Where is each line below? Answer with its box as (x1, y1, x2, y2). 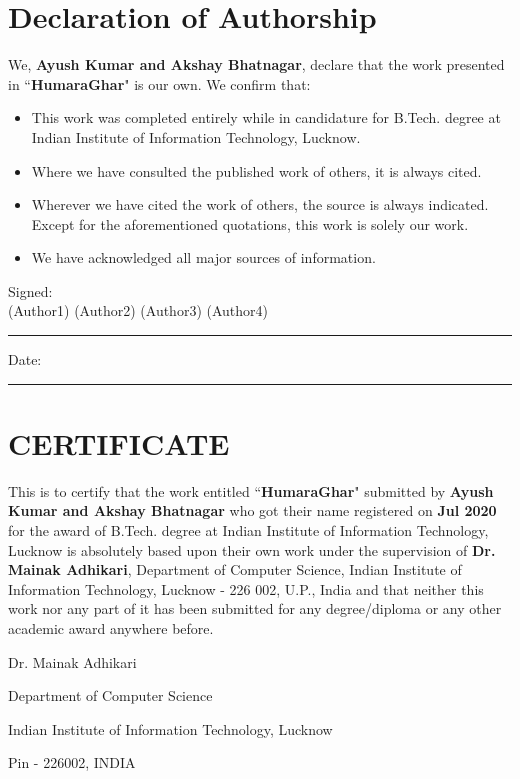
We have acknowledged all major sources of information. (31, 247, 376, 268)
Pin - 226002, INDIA (8, 752, 136, 773)
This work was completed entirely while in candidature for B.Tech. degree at (31, 107, 501, 128)
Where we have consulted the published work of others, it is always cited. (31, 160, 482, 181)
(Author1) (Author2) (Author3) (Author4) (8, 300, 268, 321)
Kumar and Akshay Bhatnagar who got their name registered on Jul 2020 (8, 500, 497, 521)
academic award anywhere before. (8, 617, 214, 638)
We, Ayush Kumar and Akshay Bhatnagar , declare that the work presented (8, 54, 505, 75)
